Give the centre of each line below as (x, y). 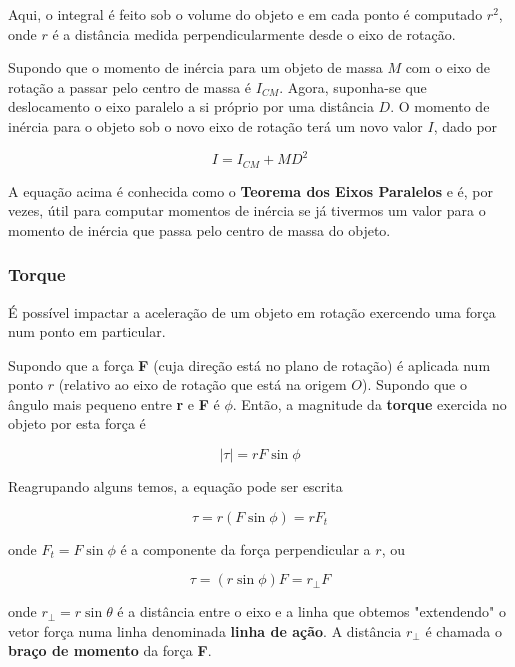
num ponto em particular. (87, 331)
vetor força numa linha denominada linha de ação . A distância (205, 630)
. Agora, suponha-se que (353, 86)
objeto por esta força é (77, 423)
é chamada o (464, 630)
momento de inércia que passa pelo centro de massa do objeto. (199, 229)
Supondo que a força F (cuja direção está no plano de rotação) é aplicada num (249, 364)
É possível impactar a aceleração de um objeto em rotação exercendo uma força (252, 311)
